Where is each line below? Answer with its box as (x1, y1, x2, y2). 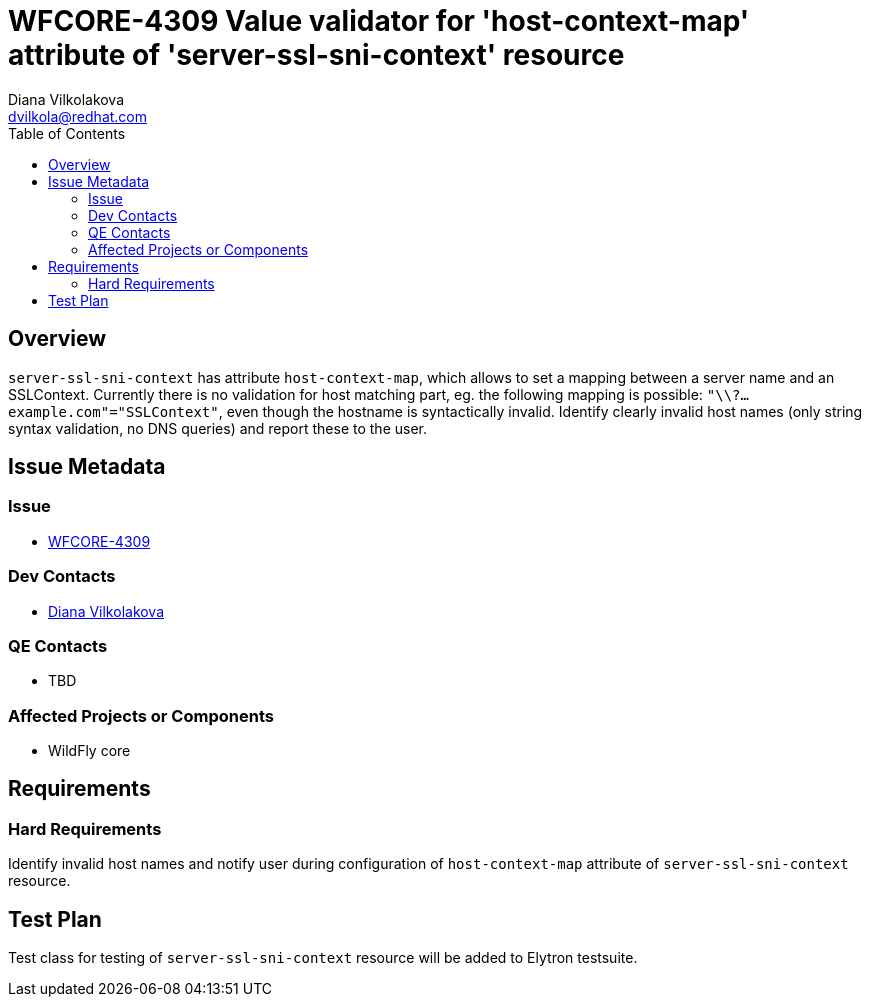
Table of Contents (8, 124, 126, 142)
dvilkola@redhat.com (8, 107, 148, 125)
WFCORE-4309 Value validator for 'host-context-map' (8, 4, 750, 38)
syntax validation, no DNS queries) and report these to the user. (8, 419, 428, 437)
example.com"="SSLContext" (8, 403, 219, 420)
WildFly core (48, 742, 131, 760)
